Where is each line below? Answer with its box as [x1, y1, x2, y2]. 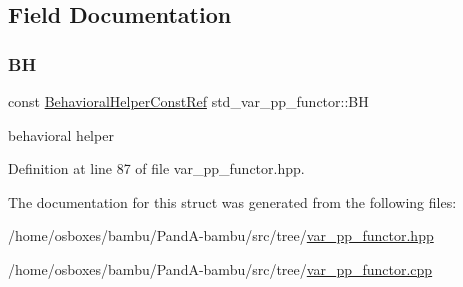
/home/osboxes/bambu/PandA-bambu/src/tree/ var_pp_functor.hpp [8, 225, 434, 246]
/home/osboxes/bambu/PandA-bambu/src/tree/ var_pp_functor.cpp [8, 258, 433, 279]
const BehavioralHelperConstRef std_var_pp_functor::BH [8, 91, 369, 111]
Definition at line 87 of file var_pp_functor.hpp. [8, 158, 305, 179]
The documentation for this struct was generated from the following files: [8, 191, 457, 212]
